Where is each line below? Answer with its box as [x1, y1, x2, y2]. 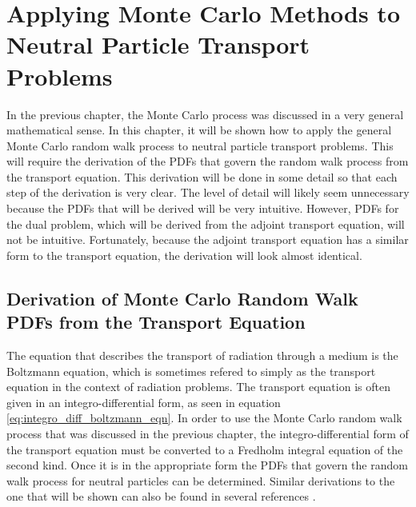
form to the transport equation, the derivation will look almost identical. [6, 246, 362, 263]
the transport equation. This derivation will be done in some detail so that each [6, 168, 398, 185]
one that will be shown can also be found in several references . [6, 488, 316, 505]
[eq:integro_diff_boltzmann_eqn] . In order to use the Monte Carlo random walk [6, 409, 402, 426]
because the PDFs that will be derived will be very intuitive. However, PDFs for [6, 200, 399, 217]
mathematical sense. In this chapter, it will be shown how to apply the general [6, 122, 392, 138]
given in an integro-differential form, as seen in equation [6, 393, 281, 410]
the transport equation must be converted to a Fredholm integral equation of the [6, 441, 403, 457]
